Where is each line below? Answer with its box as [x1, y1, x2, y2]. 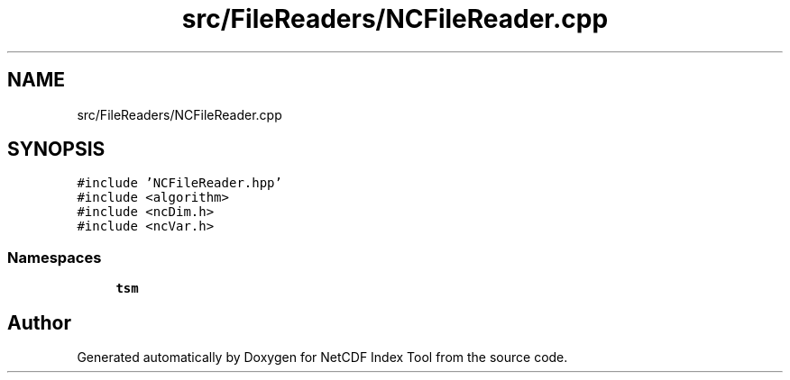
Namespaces [7, 248, 102, 267]
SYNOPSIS [7, 138, 106, 161]
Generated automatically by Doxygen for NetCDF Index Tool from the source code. [77, 349, 568, 366]
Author [7, 311, 71, 334]
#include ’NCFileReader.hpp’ [77, 176, 282, 191]
